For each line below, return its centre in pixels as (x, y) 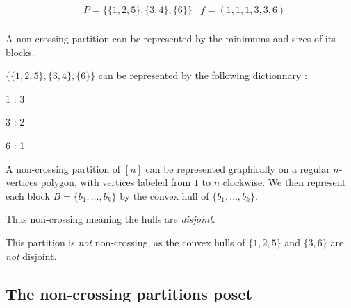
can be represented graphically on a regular (238, 168)
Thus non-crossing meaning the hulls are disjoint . (111, 219)
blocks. (20, 52)
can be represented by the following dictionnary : (203, 75)
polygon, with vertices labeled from (116, 182)
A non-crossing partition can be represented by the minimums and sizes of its (171, 38)
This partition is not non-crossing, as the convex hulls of (125, 242)
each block (28, 195)
